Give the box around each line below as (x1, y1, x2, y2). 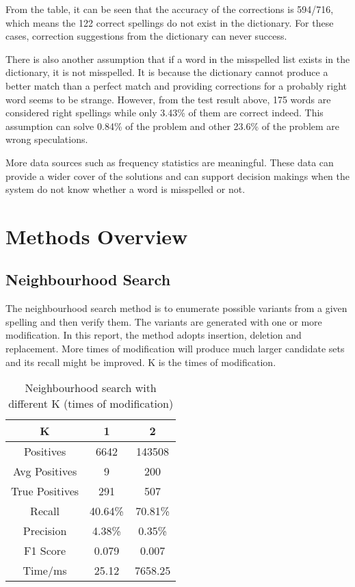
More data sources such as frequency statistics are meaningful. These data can (5, 155, 334, 169)
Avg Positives (12, 463, 77, 480)
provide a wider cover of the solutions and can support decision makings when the (5, 168, 350, 183)
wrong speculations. (5, 132, 88, 146)
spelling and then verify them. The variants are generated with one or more (5, 314, 322, 328)
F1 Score (23, 543, 66, 559)
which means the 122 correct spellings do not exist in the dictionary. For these (5, 15, 334, 29)
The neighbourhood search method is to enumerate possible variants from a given (5, 301, 347, 315)
